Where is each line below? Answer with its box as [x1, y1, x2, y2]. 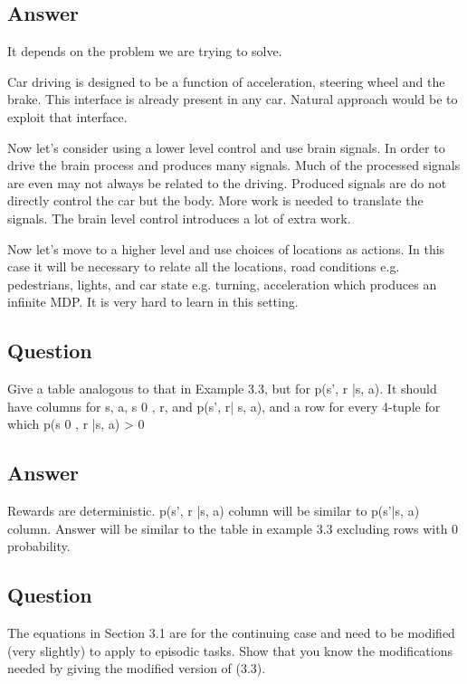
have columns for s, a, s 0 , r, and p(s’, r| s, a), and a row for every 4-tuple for [7, 396, 441, 415]
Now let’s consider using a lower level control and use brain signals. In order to [7, 138, 445, 157]
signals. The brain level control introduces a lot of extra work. [7, 208, 351, 227]
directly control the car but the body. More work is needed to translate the [7, 191, 424, 210]
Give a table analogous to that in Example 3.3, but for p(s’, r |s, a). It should [7, 379, 437, 398]
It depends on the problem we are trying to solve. [7, 42, 282, 61]
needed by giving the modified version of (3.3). [7, 659, 266, 678]
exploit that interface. [7, 107, 128, 126]
